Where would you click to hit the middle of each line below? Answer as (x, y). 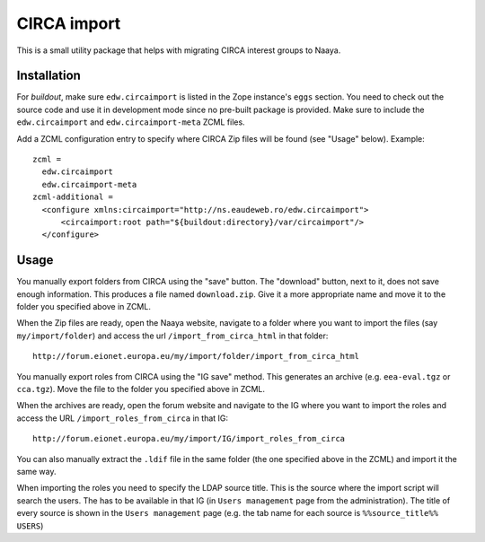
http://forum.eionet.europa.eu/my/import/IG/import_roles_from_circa (189, 439)
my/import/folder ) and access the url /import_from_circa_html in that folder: (172, 336)
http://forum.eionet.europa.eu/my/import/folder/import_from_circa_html (196, 356)
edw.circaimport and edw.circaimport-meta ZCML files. (131, 122)
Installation (48, 76)
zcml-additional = (73, 197)
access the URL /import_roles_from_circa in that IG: (123, 418)
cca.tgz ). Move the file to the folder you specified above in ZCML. (141, 389)
